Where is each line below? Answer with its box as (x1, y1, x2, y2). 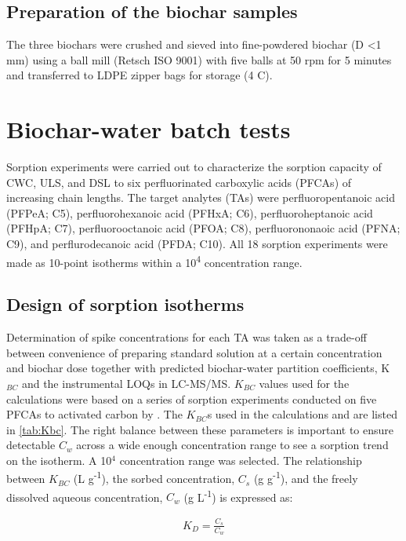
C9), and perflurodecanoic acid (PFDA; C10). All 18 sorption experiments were (6, 236, 388, 252)
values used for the (259, 375, 350, 391)
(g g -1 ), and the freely (253, 468, 358, 487)
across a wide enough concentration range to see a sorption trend (76, 437, 389, 453)
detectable (6, 437, 56, 453)
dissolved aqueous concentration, (6, 488, 163, 505)
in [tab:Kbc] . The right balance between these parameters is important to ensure (6, 421, 394, 437)
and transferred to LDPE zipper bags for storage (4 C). (6, 67, 273, 83)
